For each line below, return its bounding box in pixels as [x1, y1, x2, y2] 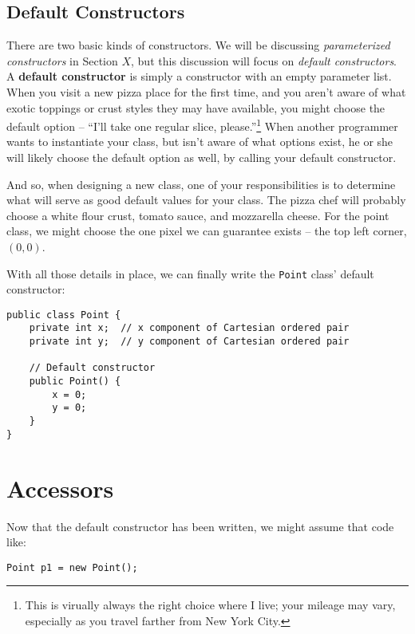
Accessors [6, 471, 114, 504]
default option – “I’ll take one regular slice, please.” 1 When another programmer [6, 116, 398, 134]
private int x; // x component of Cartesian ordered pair [29, 322, 350, 334]
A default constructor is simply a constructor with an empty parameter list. [6, 68, 392, 85]
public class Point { [6, 309, 121, 321]
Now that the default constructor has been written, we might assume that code [6, 518, 394, 534]
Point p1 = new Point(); [6, 561, 138, 573]
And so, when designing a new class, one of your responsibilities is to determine [6, 175, 396, 192]
